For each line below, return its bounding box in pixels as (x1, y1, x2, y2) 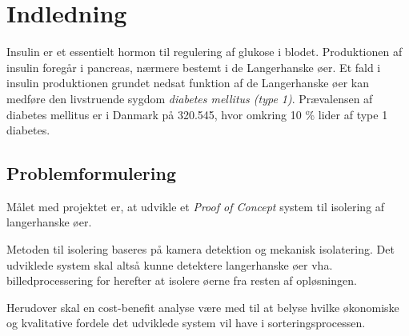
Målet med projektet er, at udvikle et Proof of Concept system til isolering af (6, 198, 385, 214)
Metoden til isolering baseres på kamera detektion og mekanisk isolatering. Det (6, 241, 395, 258)
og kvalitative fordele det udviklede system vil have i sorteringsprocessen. (6, 314, 366, 331)
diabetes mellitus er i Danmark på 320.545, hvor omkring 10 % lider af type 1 (6, 106, 388, 122)
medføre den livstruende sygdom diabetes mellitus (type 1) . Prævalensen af (6, 90, 373, 106)
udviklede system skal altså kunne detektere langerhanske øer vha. (6, 256, 333, 273)
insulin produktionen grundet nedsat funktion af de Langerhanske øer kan (6, 74, 369, 91)
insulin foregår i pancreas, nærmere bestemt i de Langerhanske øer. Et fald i (6, 58, 381, 75)
